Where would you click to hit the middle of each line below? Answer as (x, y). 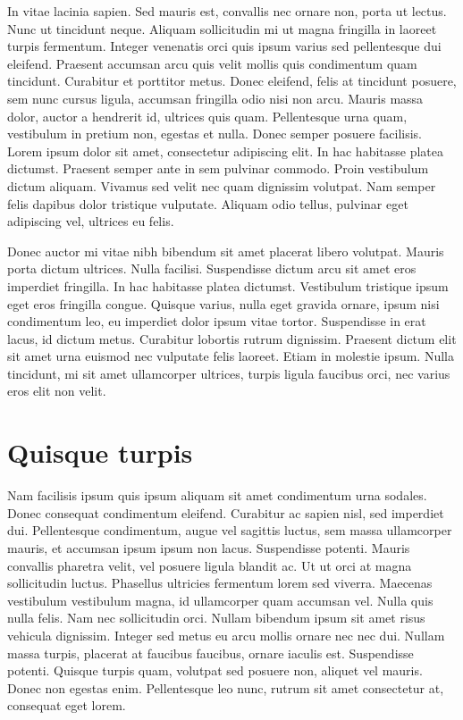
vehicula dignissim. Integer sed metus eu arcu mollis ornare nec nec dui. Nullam (226, 635)
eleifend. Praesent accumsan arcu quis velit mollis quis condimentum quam (212, 63)
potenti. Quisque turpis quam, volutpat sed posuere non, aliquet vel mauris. (215, 670)
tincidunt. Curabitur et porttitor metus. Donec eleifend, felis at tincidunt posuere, (232, 81)
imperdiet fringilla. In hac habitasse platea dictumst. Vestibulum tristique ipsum (228, 285)
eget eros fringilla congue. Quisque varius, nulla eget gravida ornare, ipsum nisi (223, 303)
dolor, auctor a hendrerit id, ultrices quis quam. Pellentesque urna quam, (207, 116)
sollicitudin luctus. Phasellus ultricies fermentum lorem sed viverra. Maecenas (220, 583)
